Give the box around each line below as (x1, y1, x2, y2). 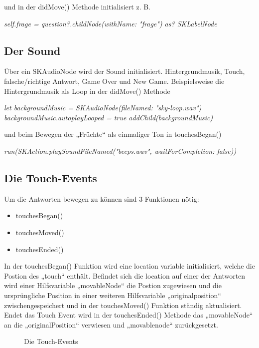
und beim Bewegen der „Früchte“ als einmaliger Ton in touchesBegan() (4, 129, 222, 139)
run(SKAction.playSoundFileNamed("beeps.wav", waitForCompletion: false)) (4, 145, 237, 156)
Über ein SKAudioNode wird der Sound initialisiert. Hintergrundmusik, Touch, (4, 66, 245, 76)
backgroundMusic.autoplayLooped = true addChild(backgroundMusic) (4, 112, 213, 122)
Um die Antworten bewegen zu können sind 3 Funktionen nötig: (4, 193, 199, 204)
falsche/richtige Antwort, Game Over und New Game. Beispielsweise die (4, 75, 225, 86)
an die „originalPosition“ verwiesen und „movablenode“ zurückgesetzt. (4, 319, 218, 330)
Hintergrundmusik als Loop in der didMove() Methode (4, 85, 170, 96)
